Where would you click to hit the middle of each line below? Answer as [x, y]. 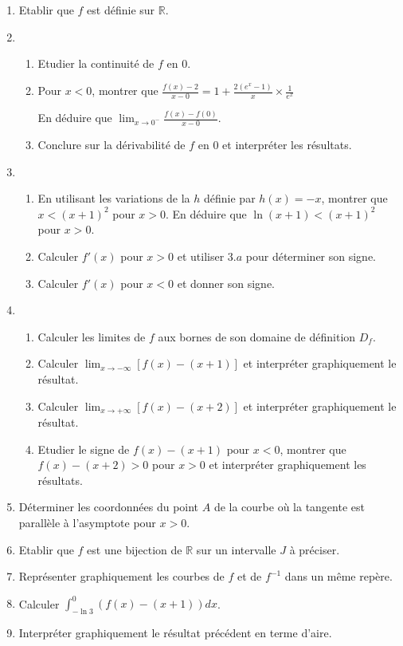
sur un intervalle [236, 549]
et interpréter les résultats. [287, 145]
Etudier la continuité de [96, 63]
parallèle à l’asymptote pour [87, 523]
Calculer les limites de [92, 336]
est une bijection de [135, 549]
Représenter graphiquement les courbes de [121, 576]
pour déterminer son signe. [311, 256]
